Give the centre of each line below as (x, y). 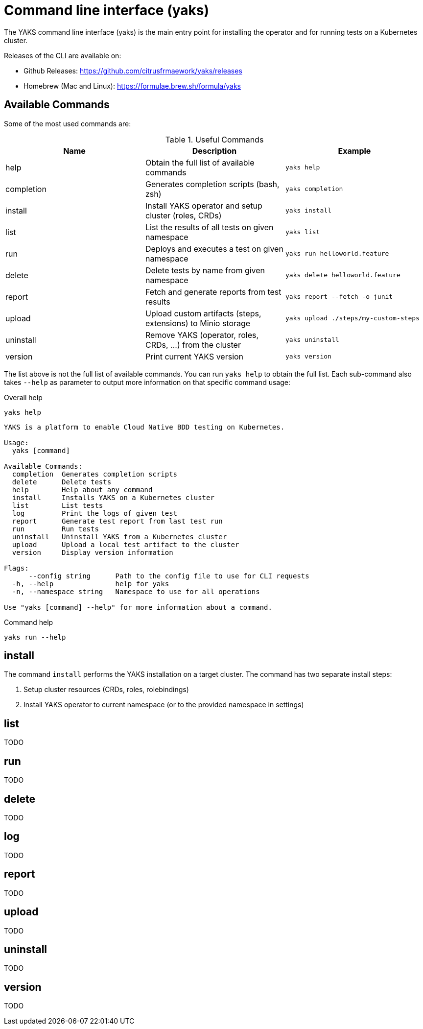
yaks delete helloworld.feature (343, 275)
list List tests (58, 505)
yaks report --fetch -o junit (339, 297)
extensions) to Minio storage (198, 323)
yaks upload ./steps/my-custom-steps (352, 318)
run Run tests (55, 529)
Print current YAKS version (194, 356)
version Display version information (93, 552)
